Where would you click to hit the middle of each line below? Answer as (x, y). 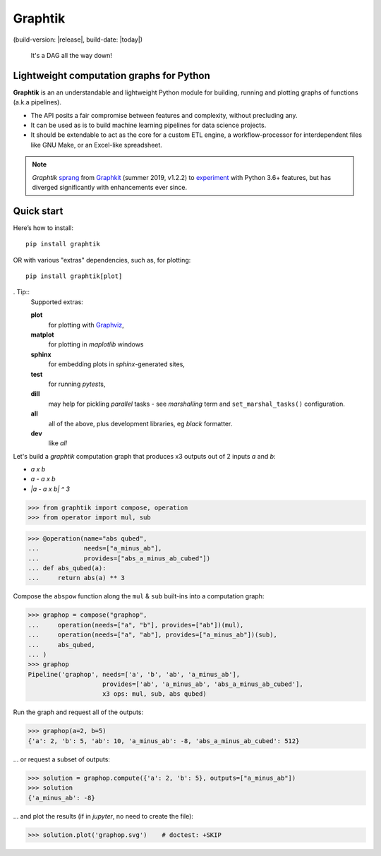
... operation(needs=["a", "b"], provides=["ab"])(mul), (136, 625)
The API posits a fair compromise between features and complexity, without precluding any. (164, 115)
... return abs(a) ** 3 (76, 578)
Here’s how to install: (43, 228)
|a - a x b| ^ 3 (50, 489)
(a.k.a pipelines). (37, 102)
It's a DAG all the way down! (71, 55)
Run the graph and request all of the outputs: (78, 712)
